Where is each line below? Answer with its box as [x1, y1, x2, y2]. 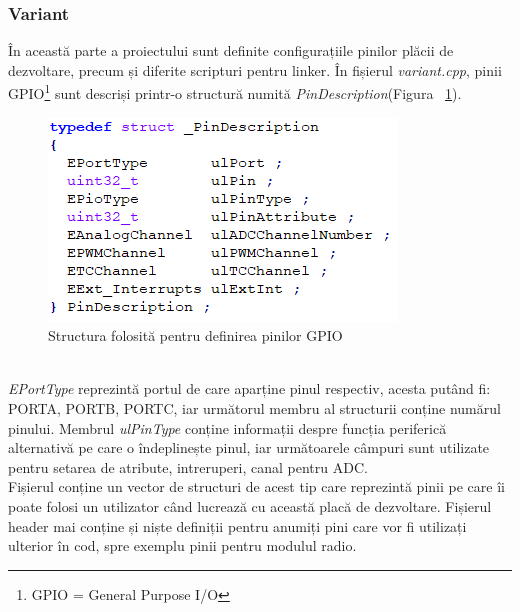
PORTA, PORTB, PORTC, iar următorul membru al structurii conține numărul [8, 398, 501, 419]
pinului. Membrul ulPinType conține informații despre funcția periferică [8, 417, 447, 438]
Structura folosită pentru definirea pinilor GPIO [48, 325, 343, 346]
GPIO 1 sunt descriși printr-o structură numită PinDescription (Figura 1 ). [8, 80, 462, 104]
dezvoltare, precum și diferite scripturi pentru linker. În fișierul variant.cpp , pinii [8, 59, 502, 80]
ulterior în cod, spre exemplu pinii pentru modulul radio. [8, 535, 357, 556]
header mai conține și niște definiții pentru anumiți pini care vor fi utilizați [8, 515, 467, 536]
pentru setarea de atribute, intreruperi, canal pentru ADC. [8, 456, 368, 477]
